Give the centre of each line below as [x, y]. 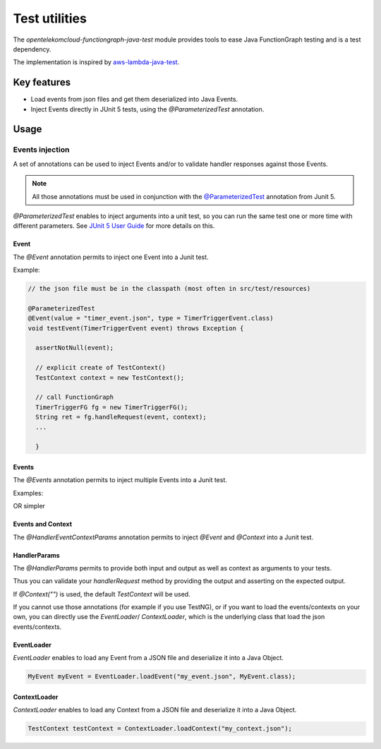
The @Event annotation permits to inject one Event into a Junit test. [111, 257]
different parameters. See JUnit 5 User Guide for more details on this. [114, 226]
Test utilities [50, 18]
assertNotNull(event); [75, 348]
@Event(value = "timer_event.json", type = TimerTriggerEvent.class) [151, 318]
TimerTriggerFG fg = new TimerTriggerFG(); [112, 407]
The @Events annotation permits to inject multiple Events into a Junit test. [120, 480]
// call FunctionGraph [75, 397]
